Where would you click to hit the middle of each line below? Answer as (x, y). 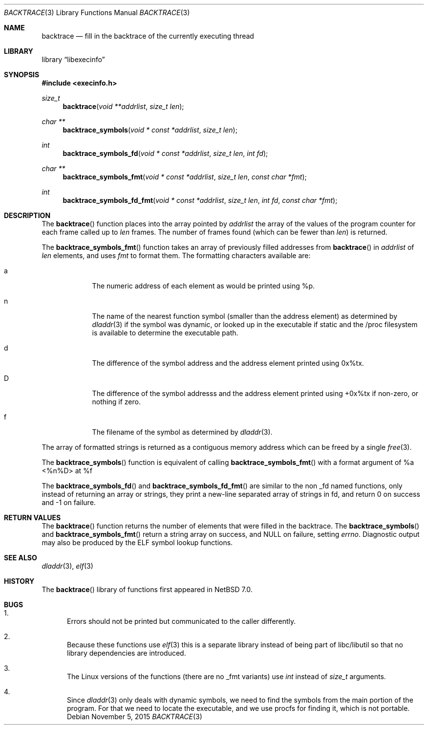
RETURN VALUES (32, 518)
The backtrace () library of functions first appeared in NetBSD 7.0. (147, 589)
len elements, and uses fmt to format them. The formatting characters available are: (176, 255)
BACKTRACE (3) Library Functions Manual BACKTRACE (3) (97, 12)
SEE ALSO (21, 558)
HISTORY (19, 581)
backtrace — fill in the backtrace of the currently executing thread (148, 36)
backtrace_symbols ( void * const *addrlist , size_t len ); (150, 130)
